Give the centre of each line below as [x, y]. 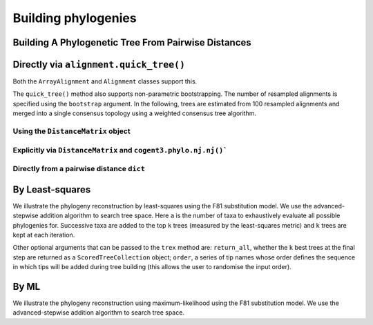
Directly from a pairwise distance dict [79, 169]
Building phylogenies [75, 18]
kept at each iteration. [44, 235]
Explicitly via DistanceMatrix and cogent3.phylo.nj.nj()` [120, 150]
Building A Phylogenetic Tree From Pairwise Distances [132, 42]
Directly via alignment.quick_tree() [99, 65]
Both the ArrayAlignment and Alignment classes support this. [105, 81]
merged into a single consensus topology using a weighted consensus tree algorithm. [135, 113]
